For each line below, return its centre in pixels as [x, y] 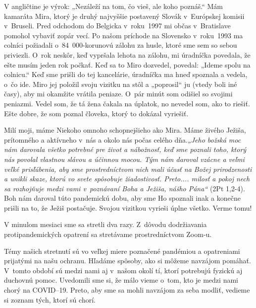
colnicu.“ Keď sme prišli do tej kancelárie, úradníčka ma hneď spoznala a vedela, [126, 74]
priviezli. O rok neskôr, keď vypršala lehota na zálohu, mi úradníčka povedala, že [127, 54]
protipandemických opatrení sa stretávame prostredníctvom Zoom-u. [108, 234]
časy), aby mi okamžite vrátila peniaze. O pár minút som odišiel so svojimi [118, 94]
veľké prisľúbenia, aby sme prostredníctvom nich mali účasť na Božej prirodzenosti [128, 169]
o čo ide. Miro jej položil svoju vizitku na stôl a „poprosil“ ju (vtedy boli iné [121, 84]
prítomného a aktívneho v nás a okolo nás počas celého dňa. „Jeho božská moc [123, 139]
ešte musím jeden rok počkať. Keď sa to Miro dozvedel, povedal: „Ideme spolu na [127, 64]
